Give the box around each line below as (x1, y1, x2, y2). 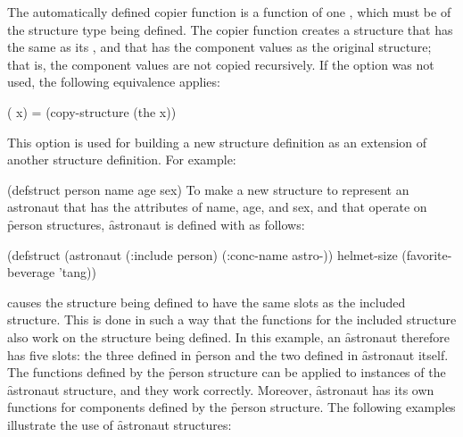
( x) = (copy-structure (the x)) (7, 102, 177, 121)
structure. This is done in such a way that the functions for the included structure (7, 310, 457, 329)
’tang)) (58, 263, 96, 282)
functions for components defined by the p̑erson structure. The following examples (7, 398, 456, 416)
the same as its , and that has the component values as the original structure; (7, 38, 432, 56)
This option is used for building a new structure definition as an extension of (7, 132, 427, 151)
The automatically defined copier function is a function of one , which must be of (7, 3, 451, 21)
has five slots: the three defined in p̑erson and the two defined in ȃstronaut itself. (7, 345, 449, 364)
